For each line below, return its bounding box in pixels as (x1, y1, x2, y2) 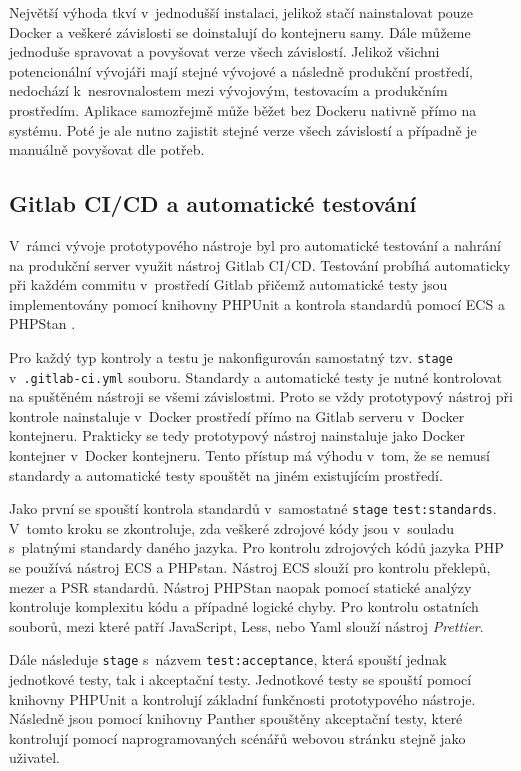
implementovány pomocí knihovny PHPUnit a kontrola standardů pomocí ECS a (9, 293, 505, 314)
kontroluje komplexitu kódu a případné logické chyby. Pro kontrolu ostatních (9, 596, 479, 617)
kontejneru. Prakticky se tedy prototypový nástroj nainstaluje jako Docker (9, 425, 465, 446)
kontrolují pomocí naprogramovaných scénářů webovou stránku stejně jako (9, 727, 466, 748)
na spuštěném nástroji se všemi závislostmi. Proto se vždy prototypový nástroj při (9, 386, 513, 407)
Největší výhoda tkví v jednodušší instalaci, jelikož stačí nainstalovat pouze (9, 2, 474, 22)
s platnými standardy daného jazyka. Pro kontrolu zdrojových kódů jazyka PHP (9, 537, 504, 558)
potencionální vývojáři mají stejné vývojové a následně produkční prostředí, (9, 60, 474, 81)
